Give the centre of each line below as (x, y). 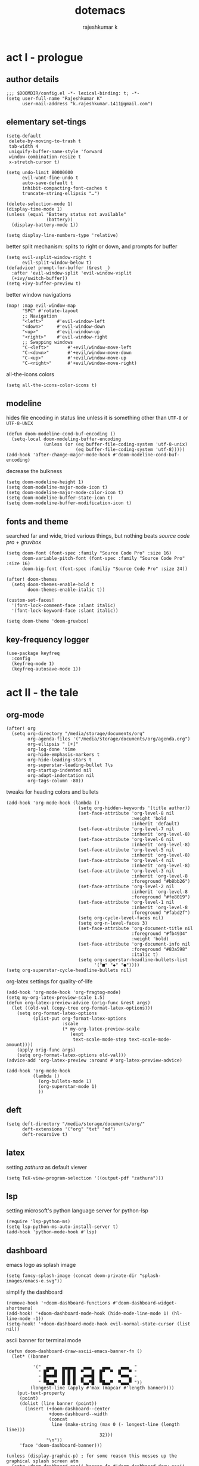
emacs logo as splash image (41, 1265)
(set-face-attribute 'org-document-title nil (136, 928)
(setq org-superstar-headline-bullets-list (133, 960)
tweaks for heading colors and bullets (52, 792)
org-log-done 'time (52, 749)
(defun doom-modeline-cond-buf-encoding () (61, 434)
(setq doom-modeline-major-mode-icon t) (57, 487)
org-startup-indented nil (60, 770)
